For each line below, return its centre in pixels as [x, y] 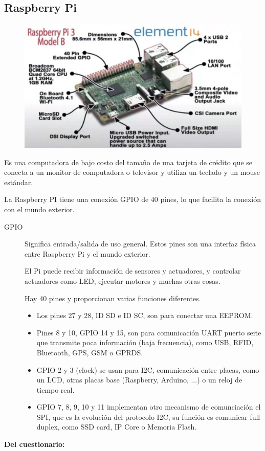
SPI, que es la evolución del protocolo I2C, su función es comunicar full [148, 416]
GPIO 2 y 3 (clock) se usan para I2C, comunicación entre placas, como [148, 369]
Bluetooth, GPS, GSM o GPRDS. [90, 352]
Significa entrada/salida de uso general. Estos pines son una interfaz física [140, 244]
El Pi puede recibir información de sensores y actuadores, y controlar [133, 271]
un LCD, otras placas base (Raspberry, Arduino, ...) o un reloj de [139, 380]
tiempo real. [56, 389]
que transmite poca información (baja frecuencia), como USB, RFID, [145, 342]
